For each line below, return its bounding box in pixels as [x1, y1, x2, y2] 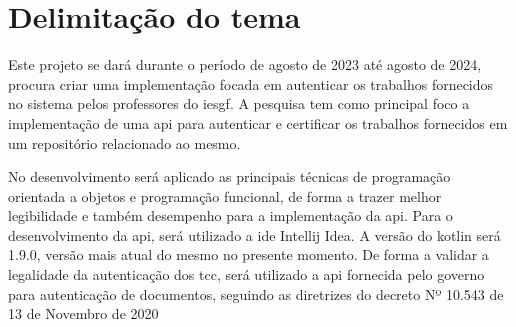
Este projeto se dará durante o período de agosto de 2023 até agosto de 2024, [8, 54, 482, 75]
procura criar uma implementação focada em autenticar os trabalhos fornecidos [8, 73, 494, 94]
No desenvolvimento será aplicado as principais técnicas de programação [8, 166, 451, 187]
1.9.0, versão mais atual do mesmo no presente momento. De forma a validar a [8, 244, 489, 265]
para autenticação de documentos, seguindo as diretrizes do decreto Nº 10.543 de [8, 283, 504, 304]
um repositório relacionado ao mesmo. [8, 132, 241, 153]
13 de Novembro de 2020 [8, 303, 159, 324]
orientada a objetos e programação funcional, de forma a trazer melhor [8, 185, 442, 206]
